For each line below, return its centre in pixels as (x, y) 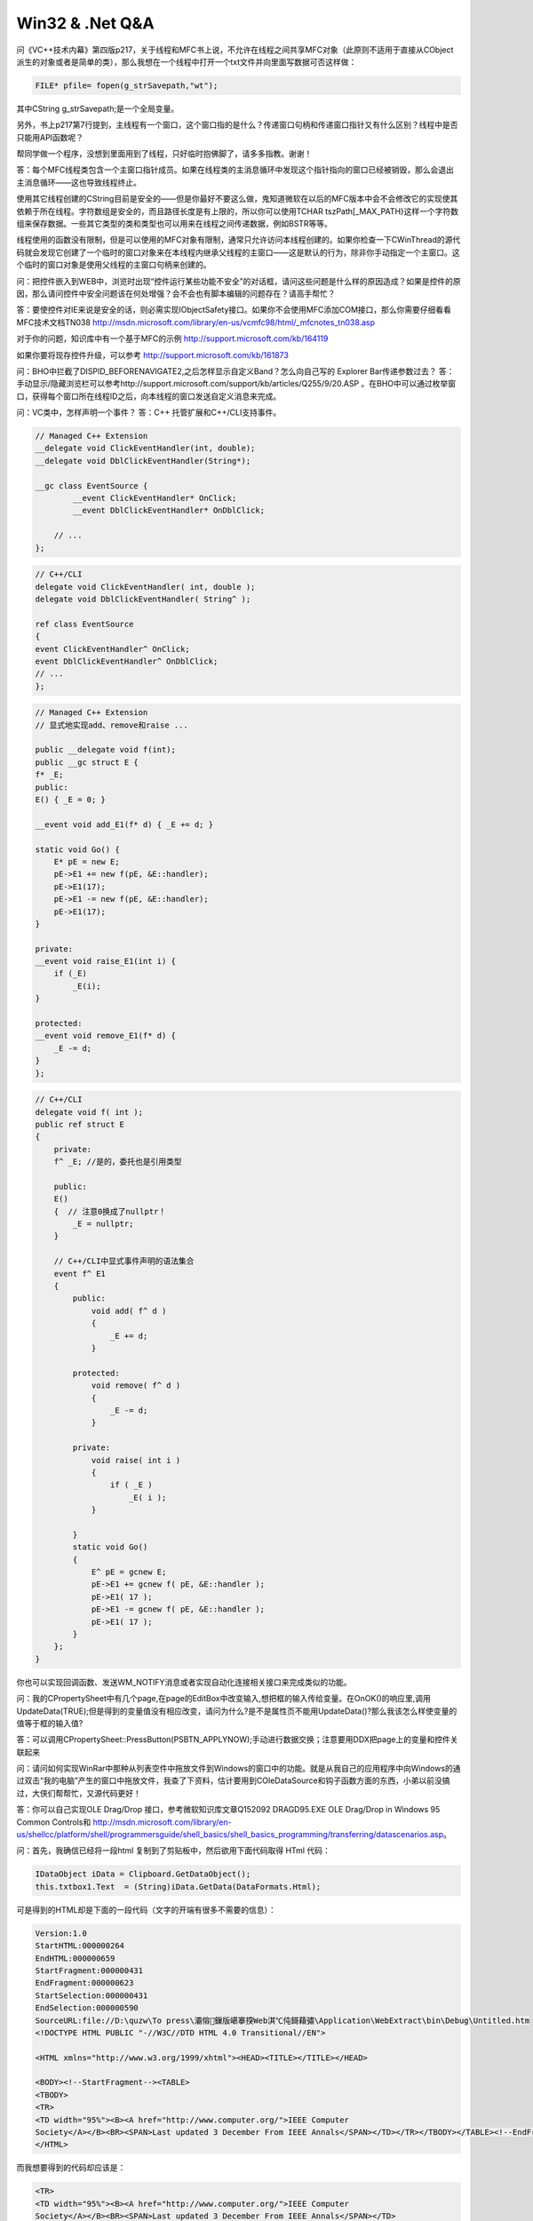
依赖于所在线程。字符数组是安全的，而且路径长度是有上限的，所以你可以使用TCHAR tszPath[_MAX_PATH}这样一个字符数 (238, 211)
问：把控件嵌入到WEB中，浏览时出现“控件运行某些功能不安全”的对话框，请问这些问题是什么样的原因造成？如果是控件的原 (239, 281)
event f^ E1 (80, 1274)
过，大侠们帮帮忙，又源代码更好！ (79, 1793)
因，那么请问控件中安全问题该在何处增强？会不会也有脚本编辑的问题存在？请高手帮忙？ (176, 293)
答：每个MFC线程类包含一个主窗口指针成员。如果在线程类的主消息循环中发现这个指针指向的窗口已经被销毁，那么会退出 (235, 170)
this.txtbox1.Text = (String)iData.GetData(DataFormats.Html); (178, 1887)
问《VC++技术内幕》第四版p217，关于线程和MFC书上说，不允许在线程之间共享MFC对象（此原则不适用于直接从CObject (235, 50)
